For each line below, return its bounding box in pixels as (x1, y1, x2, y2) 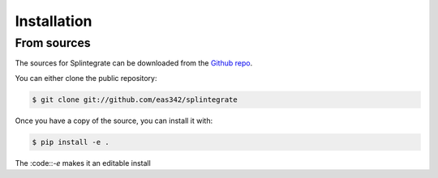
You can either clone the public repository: (15, 73, 157, 83)
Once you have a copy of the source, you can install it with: (15, 116, 213, 125)
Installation (15, 12, 92, 30)
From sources (15, 36, 91, 50)
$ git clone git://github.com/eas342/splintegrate (32, 95, 238, 104)
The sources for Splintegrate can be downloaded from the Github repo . (15, 58, 253, 68)
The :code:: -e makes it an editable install (15, 158, 152, 167)
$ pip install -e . (32, 138, 109, 146)
